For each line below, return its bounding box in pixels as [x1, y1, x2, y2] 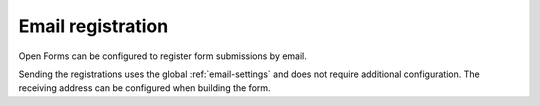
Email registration [18, 15, 169, 37]
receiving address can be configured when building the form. [18, 82, 271, 94]
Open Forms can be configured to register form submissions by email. [18, 50, 307, 62]
